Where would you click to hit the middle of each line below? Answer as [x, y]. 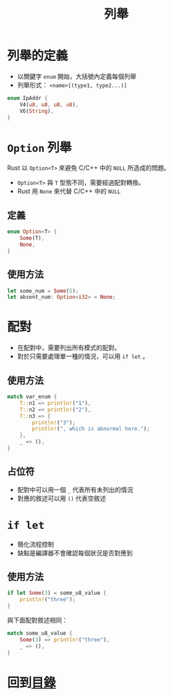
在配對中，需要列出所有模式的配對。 [69, 348]
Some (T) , [32, 238]
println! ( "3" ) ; [54, 423]
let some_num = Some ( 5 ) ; [43, 291]
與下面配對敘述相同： [37, 620]
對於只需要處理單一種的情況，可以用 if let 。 [83, 356]
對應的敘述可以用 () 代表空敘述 [61, 498]
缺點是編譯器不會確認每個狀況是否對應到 [75, 553]
